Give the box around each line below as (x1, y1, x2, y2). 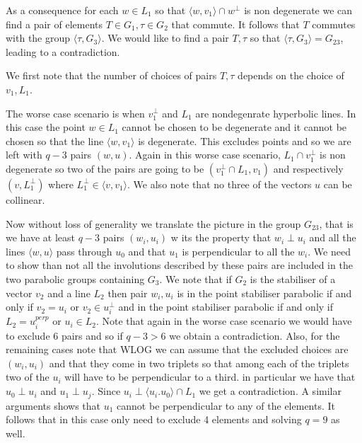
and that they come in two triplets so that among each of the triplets (49, 355, 349, 370)
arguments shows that (6, 398, 101, 413)
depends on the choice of (238, 68, 344, 83)
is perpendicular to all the (182, 243, 295, 258)
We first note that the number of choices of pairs (6, 68, 217, 83)
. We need (308, 243, 351, 258)
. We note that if (159, 271, 232, 286)
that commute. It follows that (171, 16, 300, 31)
